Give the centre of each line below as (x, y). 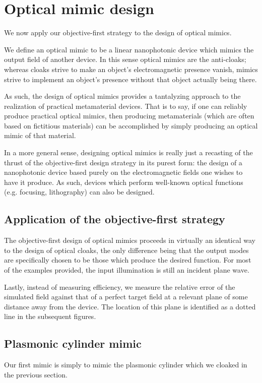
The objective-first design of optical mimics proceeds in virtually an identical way (130, 240)
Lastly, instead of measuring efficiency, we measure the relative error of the (120, 286)
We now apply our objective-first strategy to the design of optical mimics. (118, 33)
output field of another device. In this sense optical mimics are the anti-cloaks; (125, 59)
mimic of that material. (40, 135)
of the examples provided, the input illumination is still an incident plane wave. (127, 270)
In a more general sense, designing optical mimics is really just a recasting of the (128, 152)
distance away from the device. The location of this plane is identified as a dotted (130, 306)
